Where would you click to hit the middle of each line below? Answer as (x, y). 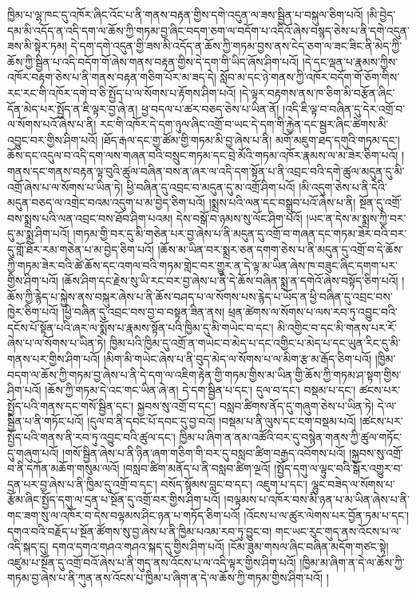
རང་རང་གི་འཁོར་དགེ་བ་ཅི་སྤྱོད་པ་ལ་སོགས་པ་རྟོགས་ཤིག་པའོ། (122, 92)
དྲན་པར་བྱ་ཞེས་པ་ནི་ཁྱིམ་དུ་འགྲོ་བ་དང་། (82, 483)
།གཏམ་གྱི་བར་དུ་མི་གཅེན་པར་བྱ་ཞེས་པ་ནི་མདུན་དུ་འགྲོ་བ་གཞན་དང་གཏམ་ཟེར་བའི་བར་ (240, 234)
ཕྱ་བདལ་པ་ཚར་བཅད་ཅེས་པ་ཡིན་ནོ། (210, 108)
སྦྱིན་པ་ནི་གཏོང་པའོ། (46, 421)
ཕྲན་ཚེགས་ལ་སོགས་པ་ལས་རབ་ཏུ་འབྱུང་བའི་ (313, 312)
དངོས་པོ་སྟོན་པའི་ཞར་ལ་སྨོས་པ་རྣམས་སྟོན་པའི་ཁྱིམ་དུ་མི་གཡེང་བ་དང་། (141, 327)
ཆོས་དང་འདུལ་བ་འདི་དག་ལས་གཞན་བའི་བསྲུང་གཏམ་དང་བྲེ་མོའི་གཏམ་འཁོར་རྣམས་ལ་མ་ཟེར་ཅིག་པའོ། (203, 155)
